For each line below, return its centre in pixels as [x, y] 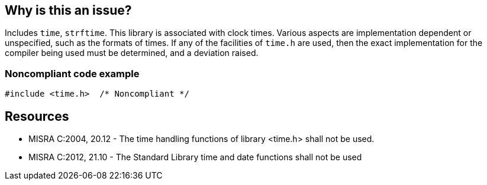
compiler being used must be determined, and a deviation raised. [132, 53]
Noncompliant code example [72, 73]
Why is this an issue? [68, 10]
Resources [37, 116]
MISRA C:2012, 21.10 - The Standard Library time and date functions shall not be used [195, 157]
